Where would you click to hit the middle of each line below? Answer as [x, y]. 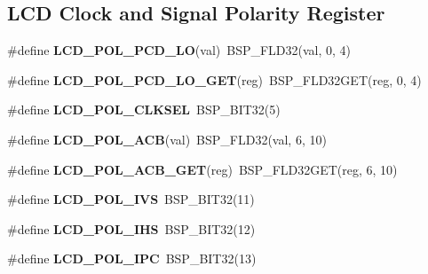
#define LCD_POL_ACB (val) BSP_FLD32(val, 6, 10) [167, 139]
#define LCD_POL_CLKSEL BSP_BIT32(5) [144, 110]
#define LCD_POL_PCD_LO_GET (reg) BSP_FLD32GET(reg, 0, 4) [214, 79]
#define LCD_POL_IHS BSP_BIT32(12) [131, 228]
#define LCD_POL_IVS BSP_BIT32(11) [131, 199]
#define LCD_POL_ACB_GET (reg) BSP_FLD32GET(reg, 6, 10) [202, 169]
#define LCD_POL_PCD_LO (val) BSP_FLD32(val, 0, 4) [179, 50]
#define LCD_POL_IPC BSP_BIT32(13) [132, 258]
